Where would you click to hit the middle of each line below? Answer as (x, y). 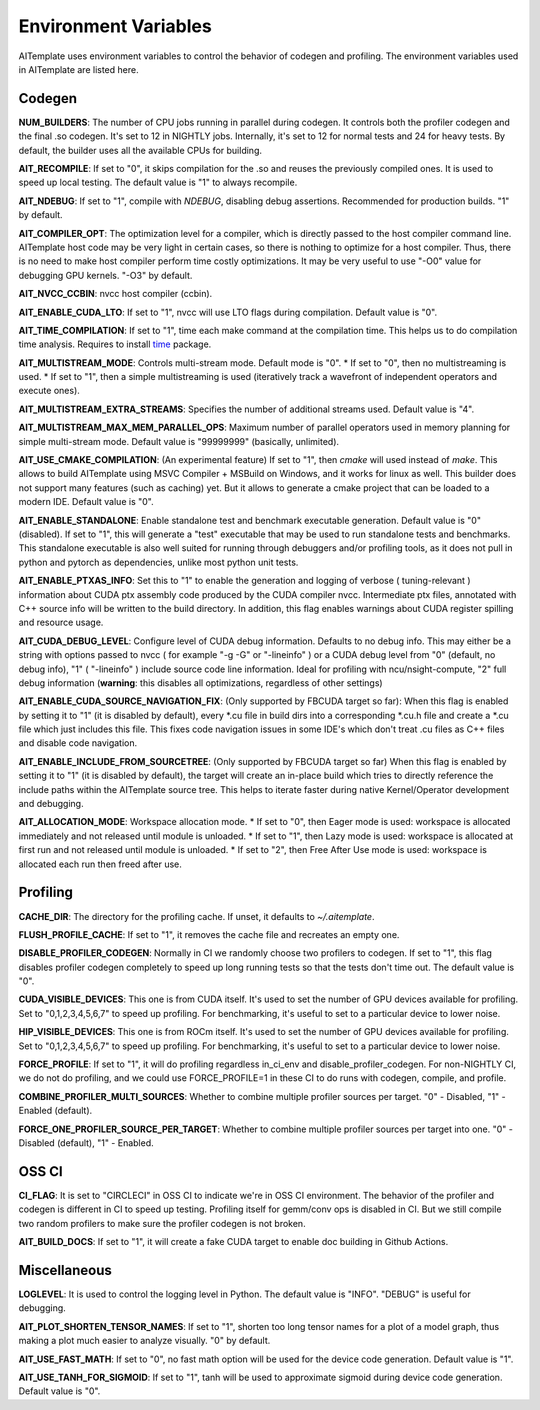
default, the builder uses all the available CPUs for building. (140, 150)
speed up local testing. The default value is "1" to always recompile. (158, 182)
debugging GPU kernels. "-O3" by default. (105, 275)
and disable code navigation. (78, 743)
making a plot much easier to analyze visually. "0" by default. (144, 1341)
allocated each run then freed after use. (100, 864)
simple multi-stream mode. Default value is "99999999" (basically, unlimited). (179, 441)
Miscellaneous (65, 1270)
